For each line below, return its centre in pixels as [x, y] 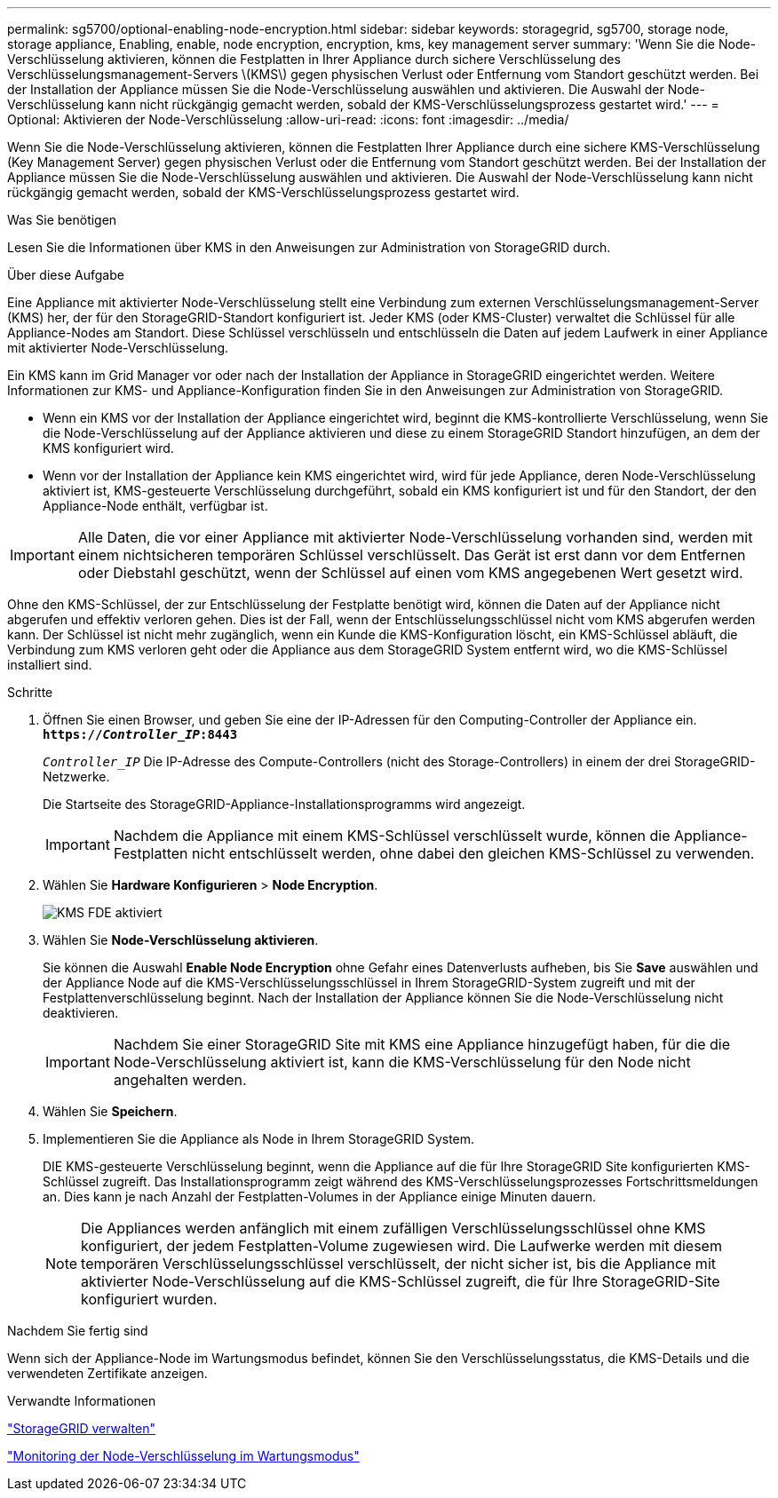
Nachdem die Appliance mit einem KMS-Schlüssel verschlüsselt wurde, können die [392, 836]
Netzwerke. [76, 777]
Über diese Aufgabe [66, 275]
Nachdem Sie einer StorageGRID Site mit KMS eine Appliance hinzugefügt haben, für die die [421, 1044]
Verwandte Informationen [82, 1401]
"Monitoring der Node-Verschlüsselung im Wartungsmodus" [183, 1456]
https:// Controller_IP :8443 [140, 734]
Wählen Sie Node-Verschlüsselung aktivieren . [181, 940]
